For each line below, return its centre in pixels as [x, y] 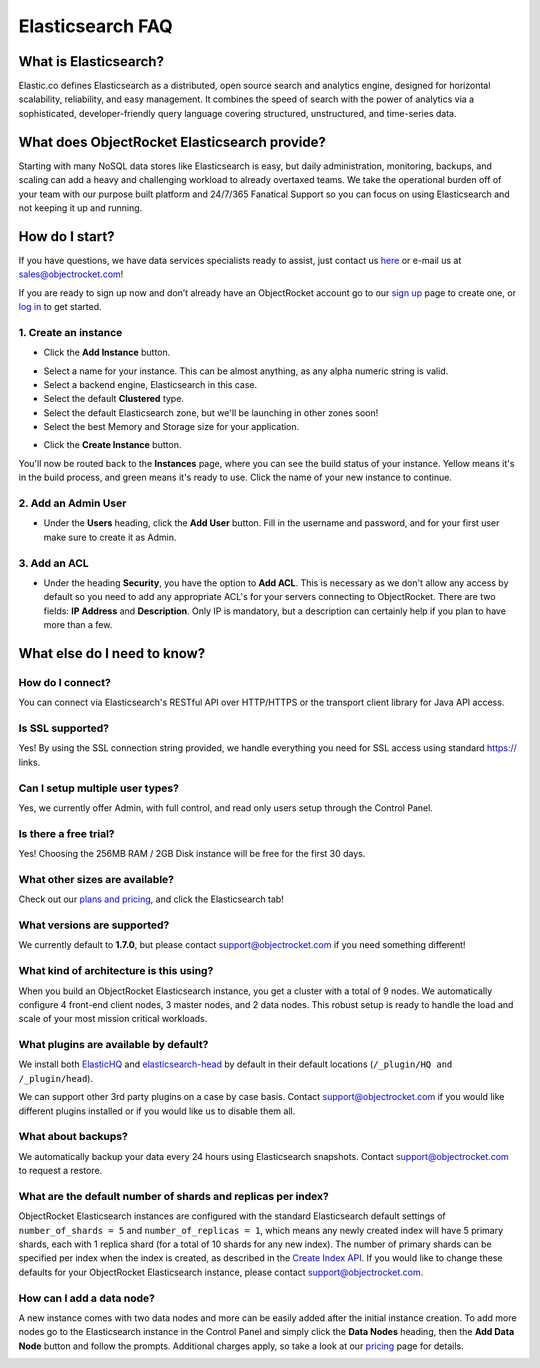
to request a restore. [60, 1171]
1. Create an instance [70, 332]
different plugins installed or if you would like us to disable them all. [157, 1111]
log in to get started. [60, 306]
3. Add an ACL [53, 563]
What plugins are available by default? [113, 1045]
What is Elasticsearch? [91, 61]
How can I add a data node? [86, 1298]
